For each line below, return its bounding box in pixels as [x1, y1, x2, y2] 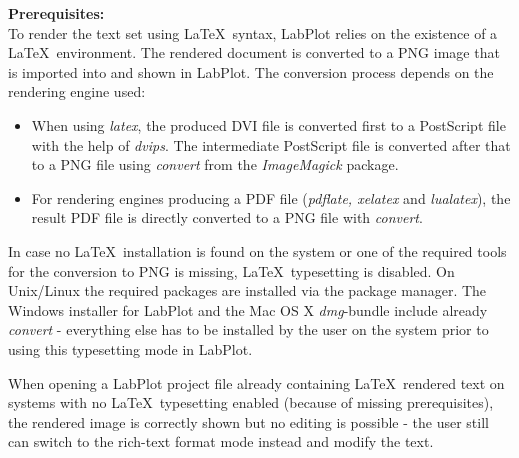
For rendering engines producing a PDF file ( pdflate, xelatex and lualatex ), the [31, 187, 511, 208]
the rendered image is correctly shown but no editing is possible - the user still [8, 411, 489, 432]
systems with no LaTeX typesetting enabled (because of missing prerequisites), [8, 392, 494, 413]
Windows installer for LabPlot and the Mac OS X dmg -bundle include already [8, 299, 488, 320]
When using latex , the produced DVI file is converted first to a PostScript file [31, 114, 506, 135]
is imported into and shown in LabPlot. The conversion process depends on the [8, 61, 494, 82]
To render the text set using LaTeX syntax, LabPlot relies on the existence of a [8, 22, 498, 43]
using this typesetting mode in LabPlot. [8, 338, 253, 359]
